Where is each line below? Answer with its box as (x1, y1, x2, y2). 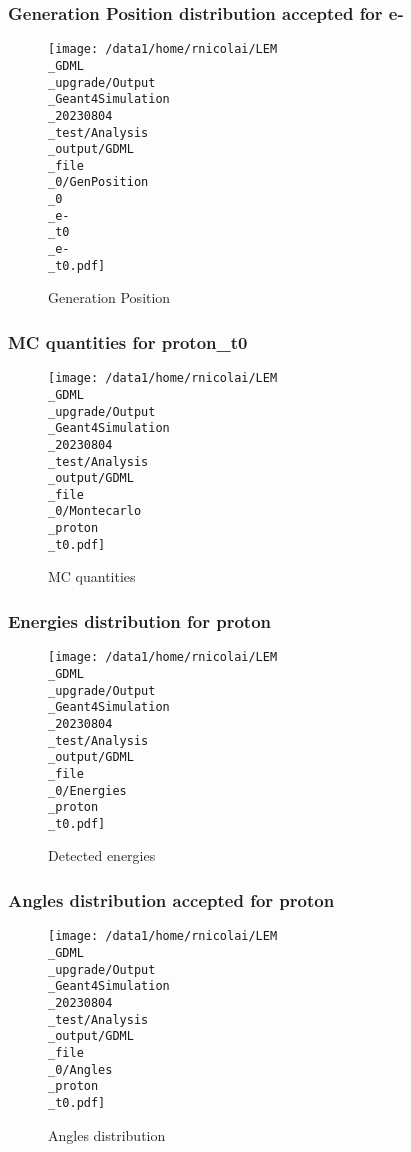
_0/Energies (48, 783, 127, 798)
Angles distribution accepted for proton (8, 887, 335, 912)
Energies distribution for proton (8, 608, 272, 633)
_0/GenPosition (48, 175, 149, 190)
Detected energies (48, 845, 156, 866)
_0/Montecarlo (48, 504, 142, 519)
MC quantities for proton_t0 (8, 329, 248, 354)
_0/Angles (48, 1062, 113, 1077)
